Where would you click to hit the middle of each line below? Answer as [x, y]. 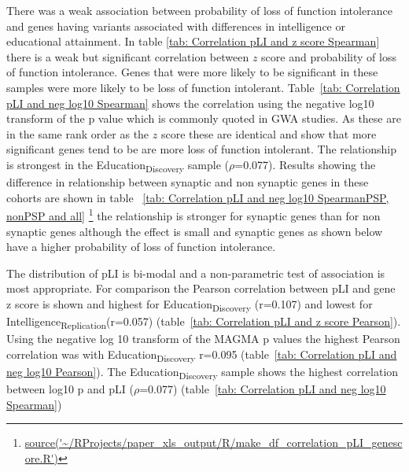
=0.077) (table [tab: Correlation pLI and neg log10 [263, 388]
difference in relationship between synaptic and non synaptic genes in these [188, 182]
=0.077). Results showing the [305, 164]
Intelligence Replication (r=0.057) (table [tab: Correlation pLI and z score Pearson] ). [204, 322]
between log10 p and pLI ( [70, 388]
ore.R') [42, 457]
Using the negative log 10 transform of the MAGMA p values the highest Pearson [203, 339]
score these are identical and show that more [269, 133]
